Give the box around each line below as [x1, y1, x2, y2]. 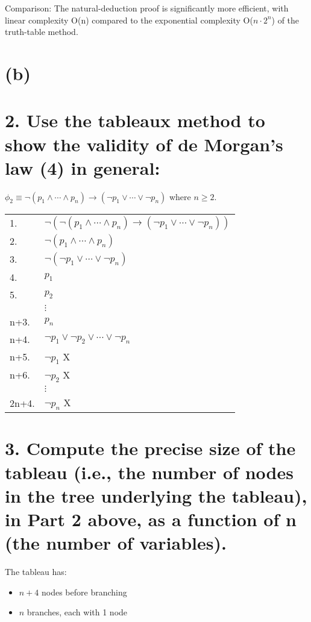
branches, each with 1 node [27, 606, 128, 618]
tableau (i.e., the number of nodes [5, 459, 294, 484]
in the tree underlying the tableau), [5, 483, 307, 507]
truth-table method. [5, 25, 78, 38]
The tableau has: [5, 565, 67, 578]
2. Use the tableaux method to [5, 108, 265, 133]
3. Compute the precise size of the [5, 436, 296, 460]
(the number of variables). [5, 530, 227, 555]
